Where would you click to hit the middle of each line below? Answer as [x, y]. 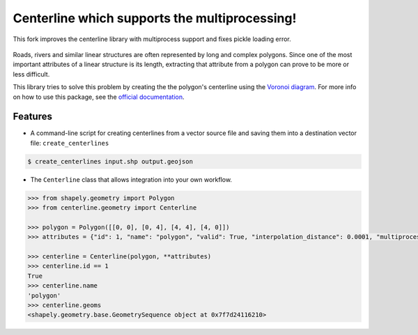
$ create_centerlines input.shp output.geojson [110, 161]
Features [32, 117]
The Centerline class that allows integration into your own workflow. [131, 179]
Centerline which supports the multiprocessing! [155, 18]
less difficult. [31, 74]
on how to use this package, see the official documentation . [99, 97]
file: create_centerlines [70, 143]
